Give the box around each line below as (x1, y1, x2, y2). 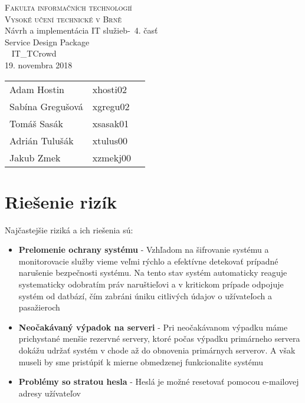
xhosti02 (92, 82, 127, 96)
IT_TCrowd (11, 47, 57, 60)
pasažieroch (18, 301, 60, 313)
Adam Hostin (9, 82, 64, 96)
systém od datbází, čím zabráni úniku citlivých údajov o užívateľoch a (18, 289, 272, 302)
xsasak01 (92, 116, 129, 130)
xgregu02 (92, 99, 130, 113)
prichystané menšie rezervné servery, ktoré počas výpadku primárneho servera (18, 332, 300, 345)
